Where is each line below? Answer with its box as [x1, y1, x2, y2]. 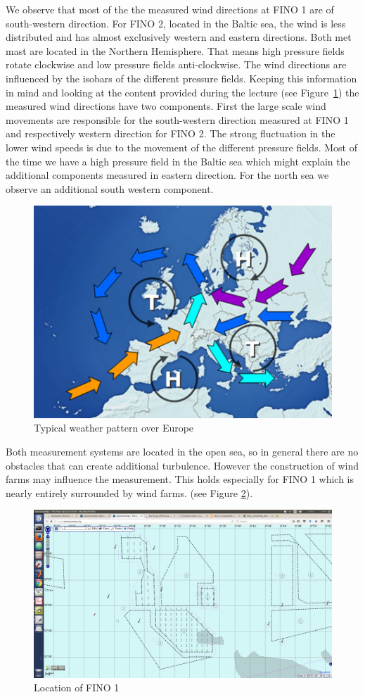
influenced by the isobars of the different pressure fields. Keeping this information [6, 70, 357, 85]
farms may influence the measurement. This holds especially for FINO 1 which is [6, 472, 354, 486]
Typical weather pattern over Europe [34, 420, 194, 435]
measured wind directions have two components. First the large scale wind [6, 99, 326, 113]
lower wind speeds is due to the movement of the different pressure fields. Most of [6, 139, 357, 154]
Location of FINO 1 [34, 680, 120, 695]
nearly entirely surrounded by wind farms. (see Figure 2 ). [6, 485, 253, 500]
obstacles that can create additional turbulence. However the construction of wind [6, 458, 359, 472]
